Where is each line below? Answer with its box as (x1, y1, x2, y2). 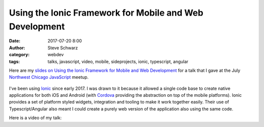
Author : (9, 44, 25, 51)
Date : (9, 38, 21, 44)
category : (9, 52, 30, 58)
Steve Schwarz (47, 44, 78, 51)
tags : (9, 59, 20, 64)
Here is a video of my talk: (9, 115, 62, 121)
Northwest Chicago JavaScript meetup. (9, 74, 89, 80)
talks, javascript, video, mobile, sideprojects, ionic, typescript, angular (47, 59, 189, 64)
